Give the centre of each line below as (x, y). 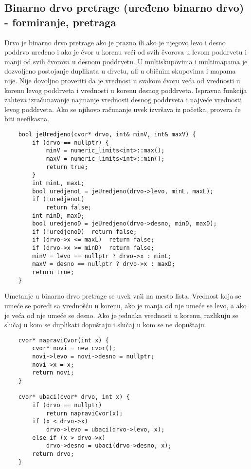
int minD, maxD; (58, 216)
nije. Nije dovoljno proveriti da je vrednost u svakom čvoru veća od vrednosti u (122, 80)
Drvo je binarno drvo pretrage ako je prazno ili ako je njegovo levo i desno (115, 42)
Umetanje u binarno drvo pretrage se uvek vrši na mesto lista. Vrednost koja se (123, 296)
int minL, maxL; (58, 183)
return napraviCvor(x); (84, 413)
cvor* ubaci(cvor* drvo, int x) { (74, 397)
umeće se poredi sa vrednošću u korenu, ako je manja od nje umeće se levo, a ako (125, 305)
